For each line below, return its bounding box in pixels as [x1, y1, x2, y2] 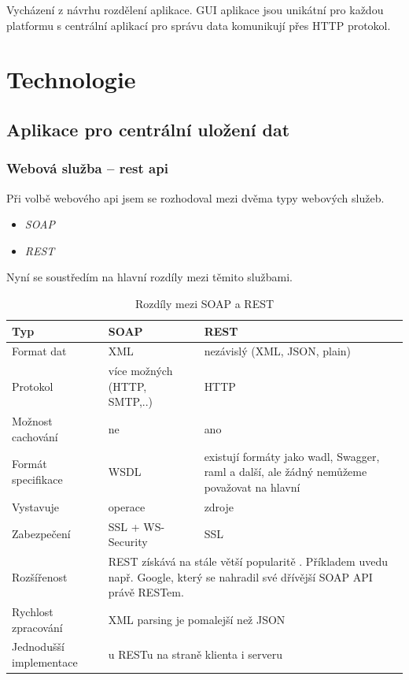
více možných [108, 362, 173, 379]
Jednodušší [12, 638, 64, 655]
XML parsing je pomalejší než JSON [108, 611, 286, 627]
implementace [12, 654, 78, 671]
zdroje [204, 498, 234, 515]
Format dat [12, 343, 67, 359]
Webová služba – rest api [6, 158, 168, 178]
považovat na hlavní [204, 478, 300, 495]
